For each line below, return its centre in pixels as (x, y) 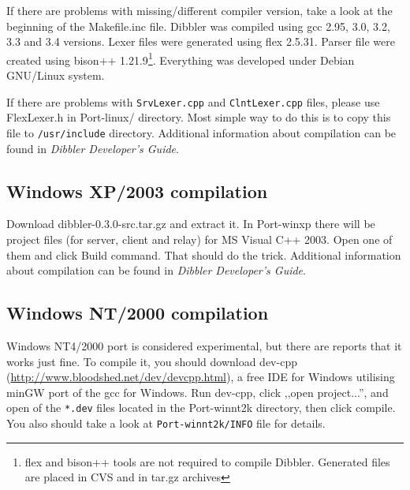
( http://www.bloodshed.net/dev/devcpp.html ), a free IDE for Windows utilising (201, 377)
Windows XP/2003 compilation (137, 191)
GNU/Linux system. (56, 75)
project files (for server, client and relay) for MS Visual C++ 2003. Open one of (199, 239)
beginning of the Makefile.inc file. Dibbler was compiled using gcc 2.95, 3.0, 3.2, (198, 26)
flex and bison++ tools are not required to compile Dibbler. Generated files (207, 461)
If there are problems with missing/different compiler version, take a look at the (199, 10)
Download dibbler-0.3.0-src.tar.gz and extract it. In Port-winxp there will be (191, 224)
